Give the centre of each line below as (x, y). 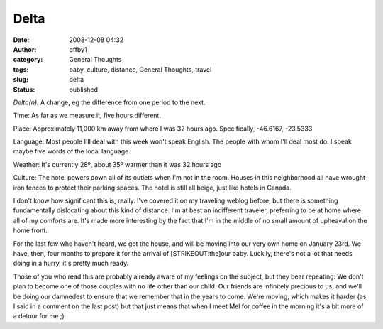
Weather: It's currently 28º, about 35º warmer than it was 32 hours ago (117, 164)
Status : (24, 90)
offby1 (78, 49)
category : (28, 60)
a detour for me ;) (39, 316)
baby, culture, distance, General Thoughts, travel (140, 69)
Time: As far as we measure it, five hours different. (87, 115)
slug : (21, 80)
